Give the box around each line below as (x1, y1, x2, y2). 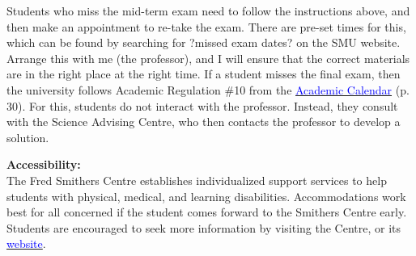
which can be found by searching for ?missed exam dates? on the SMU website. (6, 34, 401, 51)
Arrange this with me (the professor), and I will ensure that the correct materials (6, 49, 410, 66)
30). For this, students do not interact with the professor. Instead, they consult (6, 97, 398, 114)
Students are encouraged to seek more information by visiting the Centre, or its (6, 219, 401, 236)
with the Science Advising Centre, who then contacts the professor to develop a (6, 113, 401, 130)
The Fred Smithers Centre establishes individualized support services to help (6, 171, 387, 188)
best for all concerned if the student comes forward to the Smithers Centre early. (6, 204, 407, 220)
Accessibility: (6, 156, 81, 173)
